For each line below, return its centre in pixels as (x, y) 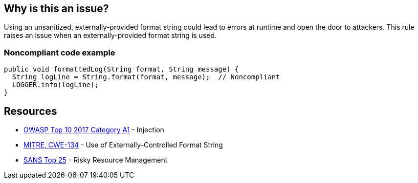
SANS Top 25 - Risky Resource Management (96, 160)
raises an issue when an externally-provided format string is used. (110, 36)
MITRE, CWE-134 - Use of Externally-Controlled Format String (123, 145)
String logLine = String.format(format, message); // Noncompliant (146, 77)
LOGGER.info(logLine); (55, 85)
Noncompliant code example (60, 52)
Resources (31, 111)
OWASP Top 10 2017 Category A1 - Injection (94, 130)
